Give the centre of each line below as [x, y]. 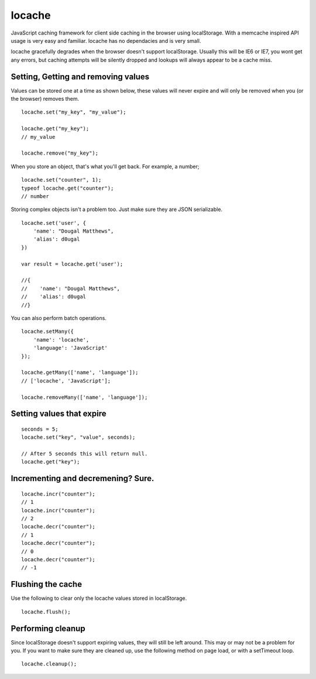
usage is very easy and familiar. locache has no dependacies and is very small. [106, 40]
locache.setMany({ [48, 332]
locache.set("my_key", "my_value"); [74, 112]
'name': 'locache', [61, 339]
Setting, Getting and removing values [80, 76]
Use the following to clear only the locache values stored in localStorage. [99, 598]
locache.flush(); [46, 612]
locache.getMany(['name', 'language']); [80, 373]
